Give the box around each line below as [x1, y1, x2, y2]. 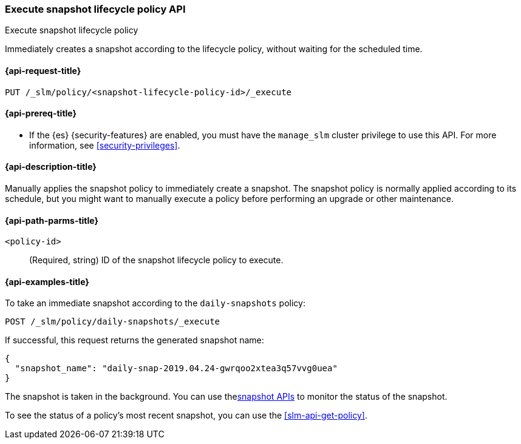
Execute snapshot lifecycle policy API [5, 3, 186, 15]
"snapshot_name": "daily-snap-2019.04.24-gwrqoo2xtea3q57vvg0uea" [15, 363, 338, 374]
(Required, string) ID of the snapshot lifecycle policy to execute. [29, 255, 284, 266]
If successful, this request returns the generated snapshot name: [5, 335, 264, 346]
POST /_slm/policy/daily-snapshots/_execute [5, 317, 220, 327]
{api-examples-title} [5, 276, 89, 287]
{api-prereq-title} [5, 108, 77, 119]
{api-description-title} [5, 161, 97, 172]
